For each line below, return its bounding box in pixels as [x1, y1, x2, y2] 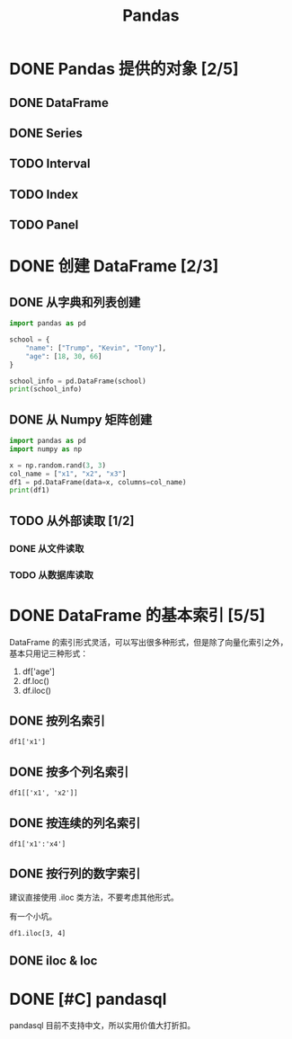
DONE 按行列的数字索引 [9, 866, 141, 882]
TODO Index [9, 186, 79, 202]
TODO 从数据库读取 [9, 568, 94, 581]
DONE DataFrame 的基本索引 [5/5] [9, 605, 266, 626]
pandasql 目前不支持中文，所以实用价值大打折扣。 [9, 1020, 196, 1031]
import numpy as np [9, 444, 83, 454]
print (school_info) [9, 385, 83, 394]
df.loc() [22, 675, 49, 686]
